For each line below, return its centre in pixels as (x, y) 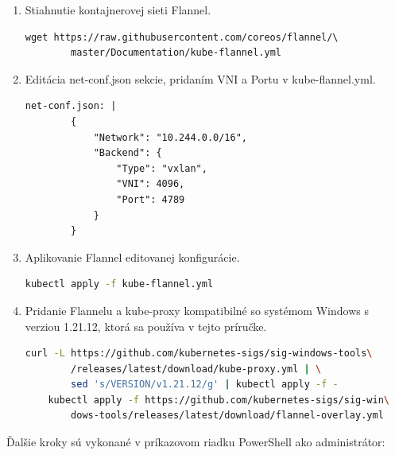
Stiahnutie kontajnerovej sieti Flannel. (118, 10)
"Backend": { (128, 153)
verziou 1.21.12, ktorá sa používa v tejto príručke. (146, 326)
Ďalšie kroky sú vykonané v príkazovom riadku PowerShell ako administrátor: (196, 442)
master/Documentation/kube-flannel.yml (176, 53)
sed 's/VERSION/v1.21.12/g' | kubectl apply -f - (205, 385)
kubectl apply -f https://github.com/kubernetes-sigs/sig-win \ (219, 400)
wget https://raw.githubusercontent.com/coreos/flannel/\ (182, 37)
